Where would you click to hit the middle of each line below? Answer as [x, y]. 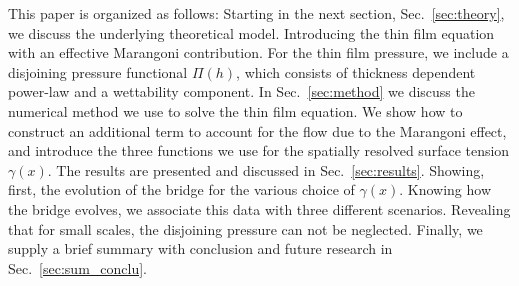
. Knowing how [445, 189]
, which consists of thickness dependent [356, 71]
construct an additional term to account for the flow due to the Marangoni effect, [257, 130]
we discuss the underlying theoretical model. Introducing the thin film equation [251, 32]
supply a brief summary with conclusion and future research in [200, 248]
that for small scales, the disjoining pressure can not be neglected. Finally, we [245, 228]
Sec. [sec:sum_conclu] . [77, 267]
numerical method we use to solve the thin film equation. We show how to [235, 110]
